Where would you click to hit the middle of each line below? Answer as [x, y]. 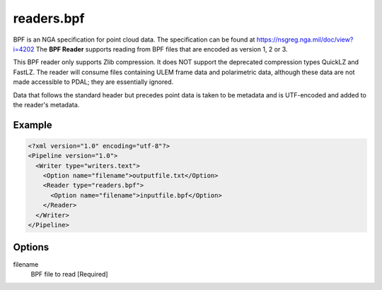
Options [31, 247]
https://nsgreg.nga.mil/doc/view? [305, 40]
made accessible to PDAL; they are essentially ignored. [93, 82]
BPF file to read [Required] [70, 274]
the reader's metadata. [46, 104]
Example [33, 125]
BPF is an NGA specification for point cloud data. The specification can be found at [134, 40]
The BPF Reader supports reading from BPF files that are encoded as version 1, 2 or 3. [162, 49]
